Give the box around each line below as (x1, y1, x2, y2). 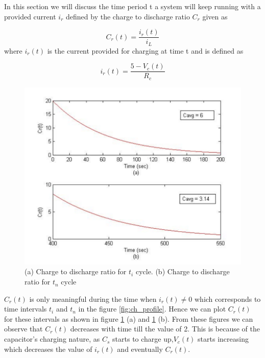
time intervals (4, 303, 47, 314)
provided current (4, 11, 56, 21)
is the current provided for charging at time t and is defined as (47, 45, 244, 56)
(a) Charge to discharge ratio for (25, 266, 127, 277)
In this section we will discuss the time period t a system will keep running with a (4, 1, 261, 11)
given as (202, 11, 228, 21)
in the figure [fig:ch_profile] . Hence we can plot (78, 303, 226, 314)
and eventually (117, 343, 163, 354)
